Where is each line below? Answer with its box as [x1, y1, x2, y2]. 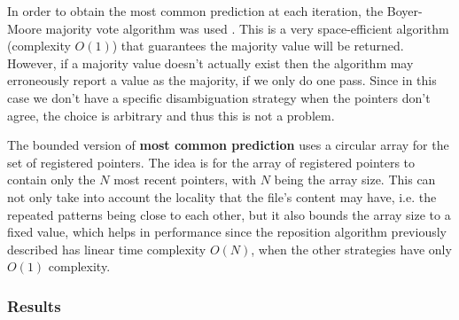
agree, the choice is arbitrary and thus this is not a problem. [7, 105, 335, 124]
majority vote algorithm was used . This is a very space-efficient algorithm [45, 19, 449, 37]
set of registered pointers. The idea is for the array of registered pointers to [7, 152, 416, 171]
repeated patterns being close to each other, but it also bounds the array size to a [7, 205, 451, 223]
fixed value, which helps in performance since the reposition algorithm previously [7, 222, 447, 241]
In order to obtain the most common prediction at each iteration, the [7, 2, 384, 20]
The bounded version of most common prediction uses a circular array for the [7, 136, 449, 154]
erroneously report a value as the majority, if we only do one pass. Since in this [7, 71, 437, 90]
